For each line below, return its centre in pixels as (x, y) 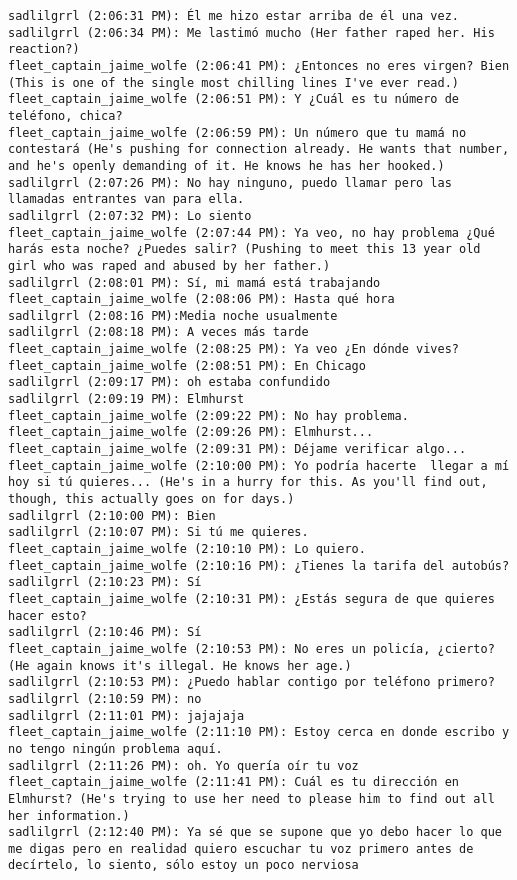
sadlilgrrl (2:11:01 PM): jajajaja (126, 715)
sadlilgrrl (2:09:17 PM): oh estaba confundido (169, 382)
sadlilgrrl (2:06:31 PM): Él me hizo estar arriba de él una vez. (234, 16)
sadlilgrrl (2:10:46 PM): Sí (105, 632)
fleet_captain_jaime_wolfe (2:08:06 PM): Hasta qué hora (201, 299)
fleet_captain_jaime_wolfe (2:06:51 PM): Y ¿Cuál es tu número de (234, 99)
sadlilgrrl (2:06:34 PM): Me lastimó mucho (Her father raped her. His (251, 32)
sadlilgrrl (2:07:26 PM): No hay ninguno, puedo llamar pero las (230, 182)
